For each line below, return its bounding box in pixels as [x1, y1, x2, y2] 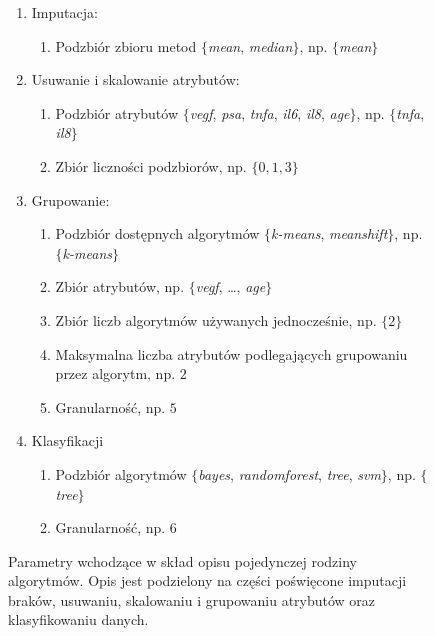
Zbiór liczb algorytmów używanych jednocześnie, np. [55, 309, 377, 330]
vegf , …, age [195, 276, 266, 297]
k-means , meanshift [271, 223, 388, 244]
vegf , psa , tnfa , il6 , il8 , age [189, 102, 350, 123]
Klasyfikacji [31, 430, 104, 451]
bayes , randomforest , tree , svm [198, 463, 381, 484]
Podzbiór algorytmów [55, 463, 187, 484]
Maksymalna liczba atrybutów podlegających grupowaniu [55, 343, 408, 364]
